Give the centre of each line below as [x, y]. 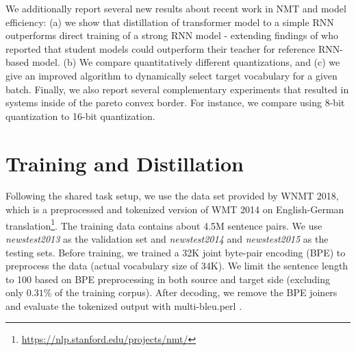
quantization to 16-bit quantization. [80, 116]
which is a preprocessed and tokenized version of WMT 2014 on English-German [175, 209]
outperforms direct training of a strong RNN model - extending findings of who [172, 35]
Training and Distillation [125, 163]
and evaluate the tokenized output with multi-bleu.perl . [124, 305]
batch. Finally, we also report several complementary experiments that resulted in [177, 89]
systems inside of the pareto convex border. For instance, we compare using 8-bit [175, 102]
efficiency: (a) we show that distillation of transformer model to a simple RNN [170, 22]
